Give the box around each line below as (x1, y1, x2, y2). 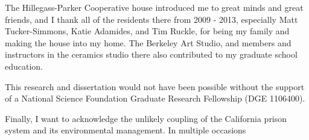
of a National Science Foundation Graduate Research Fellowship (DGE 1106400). (5, 92, 305, 105)
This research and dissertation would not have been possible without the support (5, 80, 305, 93)
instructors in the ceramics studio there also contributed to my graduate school (5, 48, 298, 61)
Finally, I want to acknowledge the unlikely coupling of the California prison (5, 112, 287, 124)
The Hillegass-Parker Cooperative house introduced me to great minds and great (5, 1, 304, 13)
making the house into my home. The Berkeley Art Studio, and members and (5, 36, 291, 49)
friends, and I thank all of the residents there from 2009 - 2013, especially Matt (5, 13, 298, 25)
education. (5, 59, 43, 72)
